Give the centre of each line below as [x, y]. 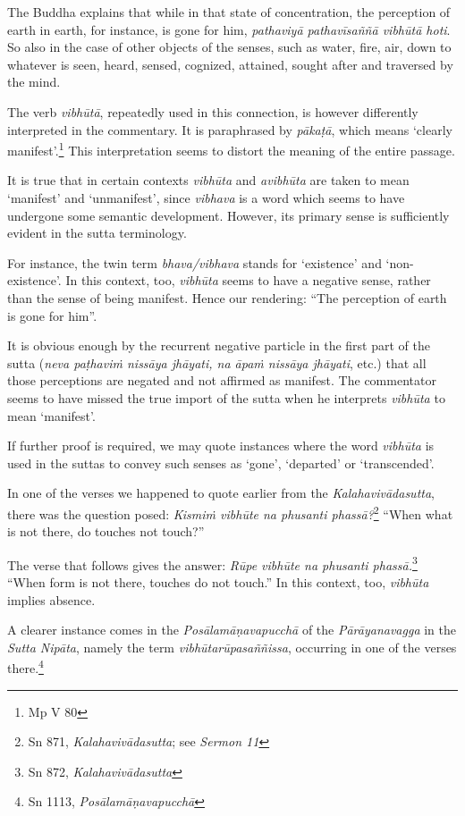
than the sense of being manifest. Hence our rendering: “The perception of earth [227, 297]
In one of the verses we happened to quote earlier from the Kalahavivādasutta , [221, 493]
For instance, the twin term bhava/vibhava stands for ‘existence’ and [194, 262]
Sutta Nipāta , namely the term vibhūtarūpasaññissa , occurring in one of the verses [232, 647]
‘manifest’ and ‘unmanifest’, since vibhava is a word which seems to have [206, 198]
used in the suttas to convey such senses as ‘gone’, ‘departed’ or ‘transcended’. [221, 463]
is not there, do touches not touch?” [106, 531]
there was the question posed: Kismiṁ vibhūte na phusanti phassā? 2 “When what [230, 512]
